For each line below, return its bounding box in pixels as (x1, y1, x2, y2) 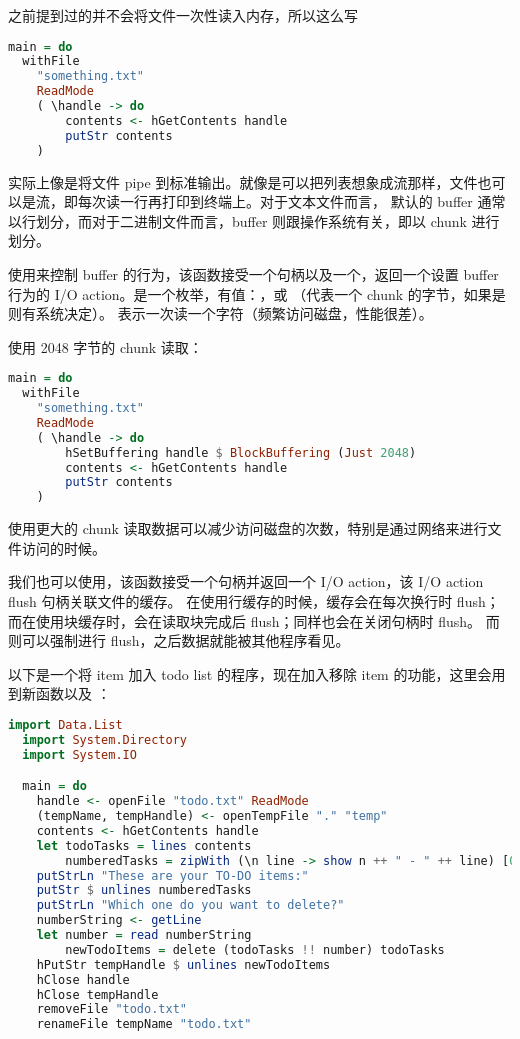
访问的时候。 (21, 537, 106, 558)
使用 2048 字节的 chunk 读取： (8, 336, 203, 357)
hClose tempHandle (36, 987, 159, 1002)
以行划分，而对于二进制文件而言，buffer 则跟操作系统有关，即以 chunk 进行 (8, 210, 500, 231)
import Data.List (8, 717, 123, 732)
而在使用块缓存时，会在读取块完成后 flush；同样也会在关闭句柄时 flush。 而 (8, 610, 500, 631)
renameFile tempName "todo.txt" (36, 1017, 252, 1032)
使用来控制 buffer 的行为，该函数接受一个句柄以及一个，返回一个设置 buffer (8, 263, 499, 284)
